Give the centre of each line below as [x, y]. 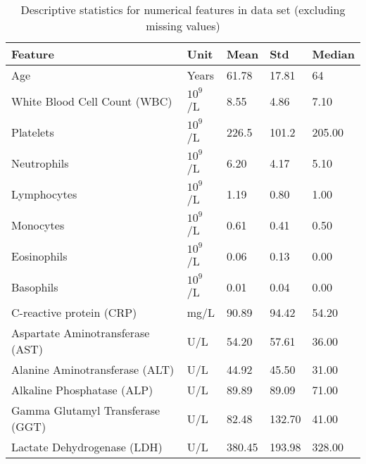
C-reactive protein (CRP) [74, 312]
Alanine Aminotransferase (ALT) [93, 369]
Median [333, 54]
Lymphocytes [44, 194]
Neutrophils [40, 163]
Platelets [33, 132]
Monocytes [38, 225]
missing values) [183, 26]
